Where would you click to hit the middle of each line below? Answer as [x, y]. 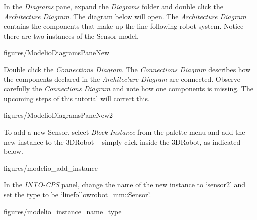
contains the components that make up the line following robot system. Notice [124, 26]
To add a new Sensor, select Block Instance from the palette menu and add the [125, 131]
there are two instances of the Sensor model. [71, 36]
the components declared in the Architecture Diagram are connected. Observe [122, 79]
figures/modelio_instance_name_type [63, 211]
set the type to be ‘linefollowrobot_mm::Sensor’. [78, 194]
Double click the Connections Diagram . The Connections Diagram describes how [127, 69]
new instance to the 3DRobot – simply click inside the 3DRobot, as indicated [122, 141]
